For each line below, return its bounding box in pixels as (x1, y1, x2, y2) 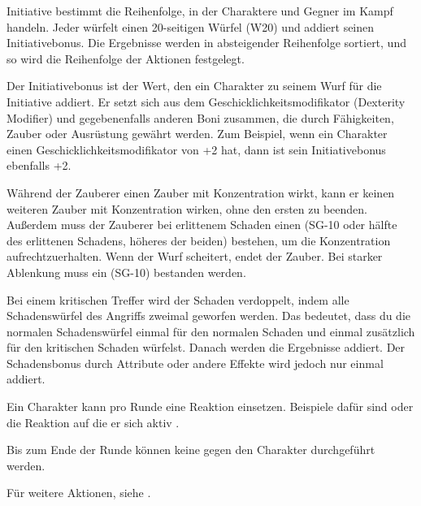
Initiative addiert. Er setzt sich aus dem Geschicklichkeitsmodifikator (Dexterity (7, 93, 406, 110)
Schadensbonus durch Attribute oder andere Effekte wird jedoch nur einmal (7, 354, 384, 371)
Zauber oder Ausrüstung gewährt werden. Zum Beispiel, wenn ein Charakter (7, 125, 388, 142)
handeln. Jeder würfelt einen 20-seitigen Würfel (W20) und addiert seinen (7, 18, 375, 35)
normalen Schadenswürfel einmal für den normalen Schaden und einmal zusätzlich (7, 322, 415, 339)
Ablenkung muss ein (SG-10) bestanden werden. (7, 263, 246, 280)
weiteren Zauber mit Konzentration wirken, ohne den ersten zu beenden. (7, 200, 367, 217)
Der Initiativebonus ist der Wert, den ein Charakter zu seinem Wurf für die (7, 77, 382, 94)
